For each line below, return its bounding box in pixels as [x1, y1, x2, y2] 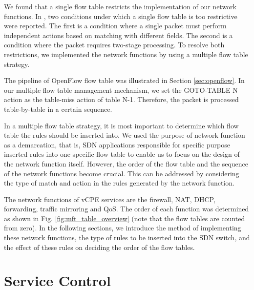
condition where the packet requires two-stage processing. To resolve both [4, 40, 225, 50]
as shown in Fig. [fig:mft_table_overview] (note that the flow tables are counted [4, 213, 245, 223]
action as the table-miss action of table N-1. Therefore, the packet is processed [4, 94, 239, 104]
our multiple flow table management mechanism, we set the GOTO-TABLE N [4, 84, 238, 95]
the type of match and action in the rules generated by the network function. [4, 178, 234, 188]
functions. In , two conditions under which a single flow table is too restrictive [4, 11, 237, 21]
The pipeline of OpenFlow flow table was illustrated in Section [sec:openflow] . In [4, 75, 245, 85]
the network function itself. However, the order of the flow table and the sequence [4, 158, 249, 168]
